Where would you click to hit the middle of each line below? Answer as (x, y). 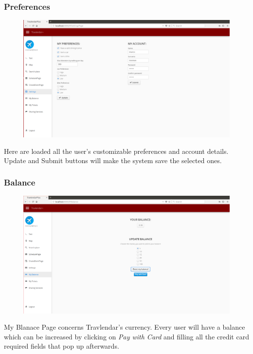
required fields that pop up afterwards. (62, 346)
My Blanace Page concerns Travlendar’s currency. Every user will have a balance (125, 327)
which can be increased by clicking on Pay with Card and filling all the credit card (126, 336)
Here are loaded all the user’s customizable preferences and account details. (116, 151)
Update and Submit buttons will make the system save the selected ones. (113, 160)
